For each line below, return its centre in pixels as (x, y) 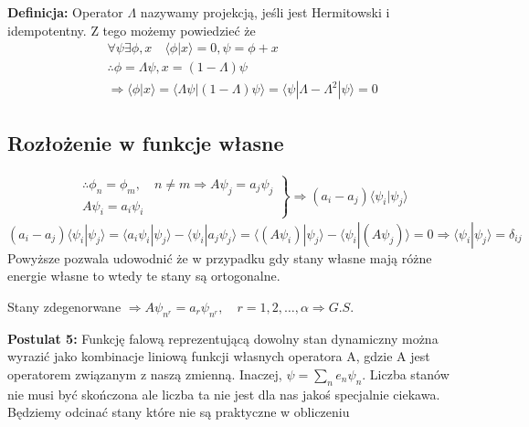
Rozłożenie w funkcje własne (146, 142)
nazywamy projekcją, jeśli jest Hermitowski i (265, 12)
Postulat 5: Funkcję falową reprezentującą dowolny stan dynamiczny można (223, 338)
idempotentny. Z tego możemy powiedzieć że (132, 30)
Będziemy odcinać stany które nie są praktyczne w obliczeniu (179, 412)
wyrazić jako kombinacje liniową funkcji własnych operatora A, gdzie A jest (219, 356)
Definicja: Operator (65, 12)
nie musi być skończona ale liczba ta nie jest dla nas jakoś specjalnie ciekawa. (224, 394)
